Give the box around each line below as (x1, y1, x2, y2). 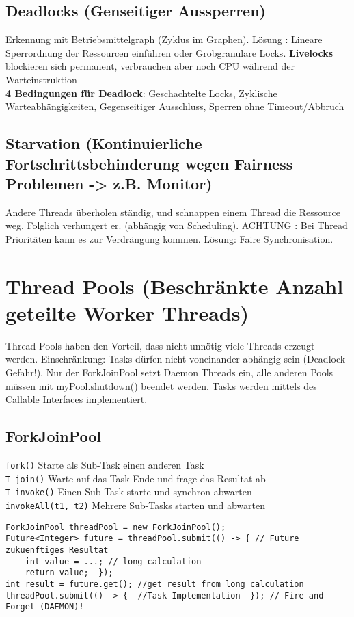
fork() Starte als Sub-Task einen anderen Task (5, 458, 204, 472)
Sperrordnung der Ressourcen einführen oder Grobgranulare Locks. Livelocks (5, 45, 333, 60)
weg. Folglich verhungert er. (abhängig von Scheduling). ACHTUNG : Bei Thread (5, 218, 348, 233)
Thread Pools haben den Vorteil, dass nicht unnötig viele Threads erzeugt (5, 338, 315, 352)
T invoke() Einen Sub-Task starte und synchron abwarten (5, 484, 252, 499)
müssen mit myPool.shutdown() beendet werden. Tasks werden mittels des (5, 378, 317, 393)
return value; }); (25, 568, 113, 578)
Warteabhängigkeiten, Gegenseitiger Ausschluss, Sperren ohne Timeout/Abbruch (5, 99, 344, 114)
